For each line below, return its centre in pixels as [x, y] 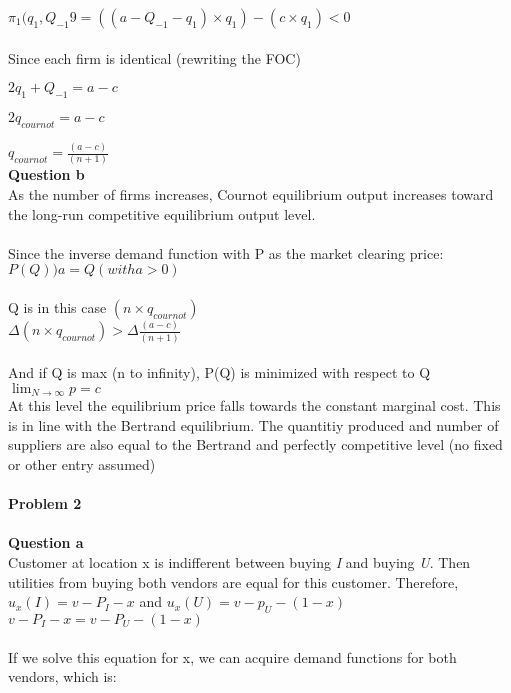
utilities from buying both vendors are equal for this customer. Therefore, [233, 581]
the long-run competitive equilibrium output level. [162, 213]
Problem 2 [45, 503]
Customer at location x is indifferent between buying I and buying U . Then [239, 561]
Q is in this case [57, 306]
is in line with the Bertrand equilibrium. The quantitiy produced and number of [253, 424]
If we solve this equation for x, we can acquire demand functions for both [232, 656]
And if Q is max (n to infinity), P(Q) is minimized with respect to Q [219, 372]
